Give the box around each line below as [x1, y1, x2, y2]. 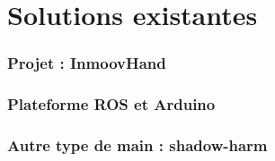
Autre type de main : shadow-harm [7, 133, 268, 156]
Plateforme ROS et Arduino [7, 93, 216, 115]
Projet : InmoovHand [7, 52, 166, 74]
